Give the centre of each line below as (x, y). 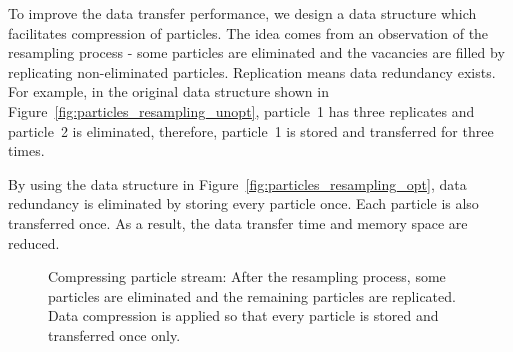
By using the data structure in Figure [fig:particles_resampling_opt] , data (237, 183)
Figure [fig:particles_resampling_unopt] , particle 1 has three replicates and (241, 110)
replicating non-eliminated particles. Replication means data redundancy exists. (252, 71)
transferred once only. (114, 334)
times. (26, 150)
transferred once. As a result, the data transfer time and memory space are (238, 222)
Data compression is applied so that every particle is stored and (243, 315)
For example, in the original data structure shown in (168, 91)
